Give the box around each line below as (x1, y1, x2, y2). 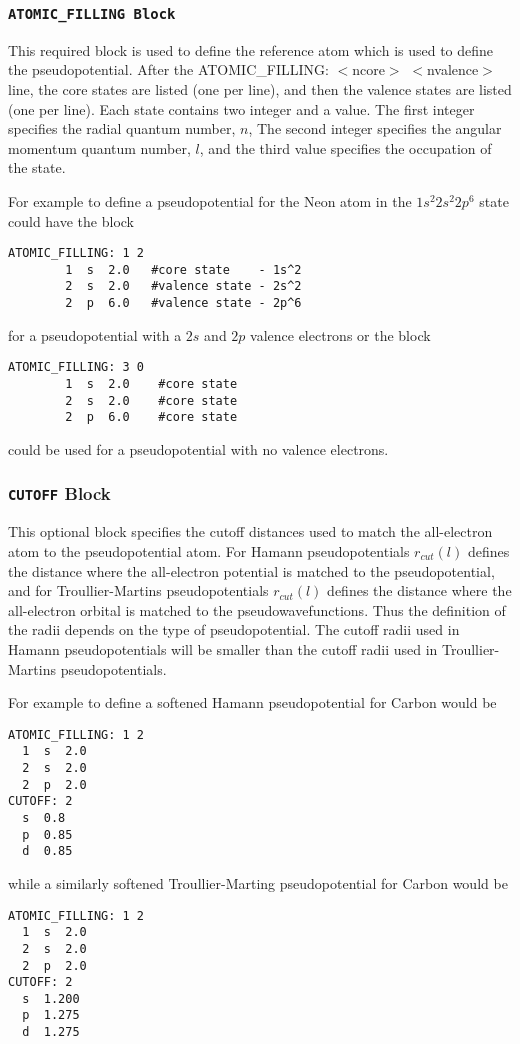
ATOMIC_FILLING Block (8, 5, 176, 22)
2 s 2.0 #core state (65, 393, 238, 408)
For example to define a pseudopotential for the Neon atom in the (8, 190, 412, 211)
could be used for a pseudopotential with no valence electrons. (8, 438, 389, 459)
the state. (8, 157, 66, 178)
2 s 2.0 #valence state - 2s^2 (65, 279, 302, 294)
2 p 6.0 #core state (65, 410, 238, 425)
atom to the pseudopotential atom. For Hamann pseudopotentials (8, 540, 410, 561)
